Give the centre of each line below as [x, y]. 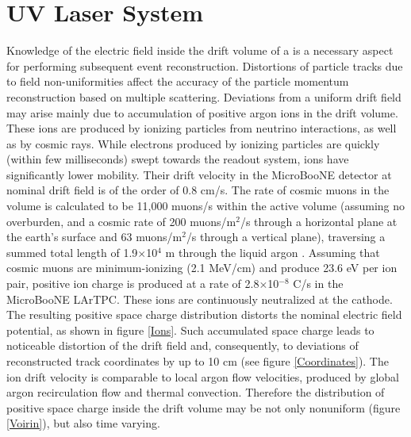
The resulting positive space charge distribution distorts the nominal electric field [204, 314]
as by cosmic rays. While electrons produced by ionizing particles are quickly [193, 143]
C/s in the [318, 284]
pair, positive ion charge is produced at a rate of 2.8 [133, 284]
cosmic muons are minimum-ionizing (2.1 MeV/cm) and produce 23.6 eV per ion [202, 268]
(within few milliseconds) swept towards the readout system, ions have [178, 159]
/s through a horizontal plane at [319, 221]
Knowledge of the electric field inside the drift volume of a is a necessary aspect [200, 50]
